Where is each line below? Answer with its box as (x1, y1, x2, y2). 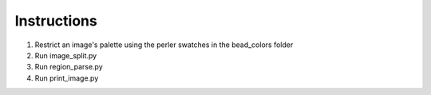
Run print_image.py (34, 73, 99, 83)
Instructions (14, 12, 97, 30)
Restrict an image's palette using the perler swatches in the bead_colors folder (34, 40, 294, 49)
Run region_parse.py (34, 62, 103, 72)
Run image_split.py (34, 50, 97, 60)
